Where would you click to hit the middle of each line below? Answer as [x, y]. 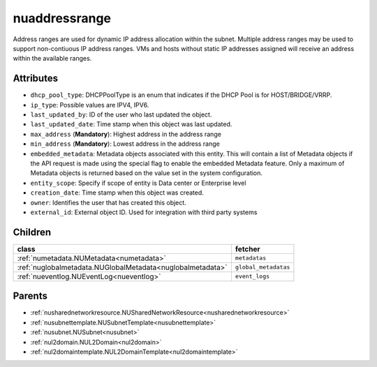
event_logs [252, 277]
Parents [30, 296]
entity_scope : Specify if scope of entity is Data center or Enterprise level [138, 183]
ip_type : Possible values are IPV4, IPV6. [90, 105]
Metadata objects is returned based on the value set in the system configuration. [147, 173]
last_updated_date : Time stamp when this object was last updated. [131, 124]
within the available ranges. [52, 59]
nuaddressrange [62, 18]
